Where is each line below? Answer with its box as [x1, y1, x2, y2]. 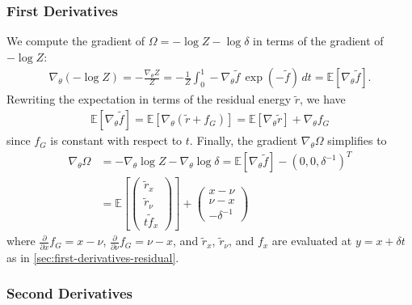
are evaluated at [271, 232, 352, 249]
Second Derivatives [6, 283, 133, 303]
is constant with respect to [50, 132, 183, 149]
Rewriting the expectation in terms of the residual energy [6, 91, 292, 108]
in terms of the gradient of [253, 32, 384, 49]
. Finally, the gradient [189, 132, 298, 149]
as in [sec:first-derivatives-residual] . [6, 248, 179, 265]
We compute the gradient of [6, 32, 145, 49]
